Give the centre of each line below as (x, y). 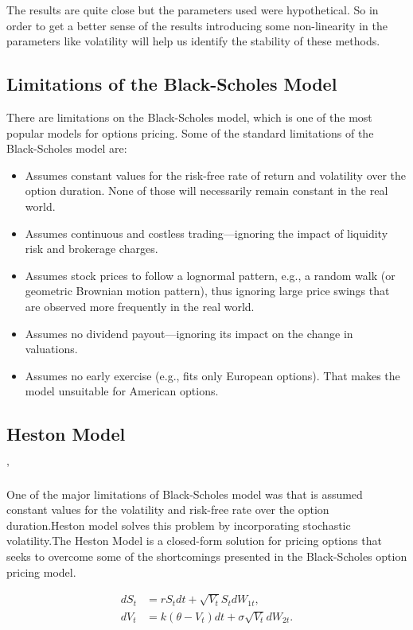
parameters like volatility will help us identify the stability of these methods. (193, 41)
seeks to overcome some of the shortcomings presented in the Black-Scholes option (207, 556)
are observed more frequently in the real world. (140, 306)
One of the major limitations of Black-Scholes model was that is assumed (185, 494)
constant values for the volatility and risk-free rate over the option (168, 509)
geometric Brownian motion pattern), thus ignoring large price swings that (207, 291)
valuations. (51, 349)
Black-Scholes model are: (67, 148)
